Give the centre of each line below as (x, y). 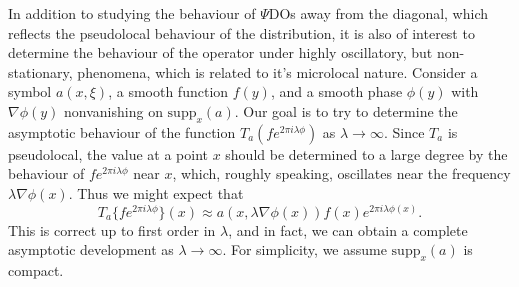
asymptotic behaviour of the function (122, 131)
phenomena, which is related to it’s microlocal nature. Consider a (277, 71)
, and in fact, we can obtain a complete (348, 229)
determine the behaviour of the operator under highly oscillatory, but (220, 52)
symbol (30, 91)
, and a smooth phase (336, 91)
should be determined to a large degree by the (366, 153)
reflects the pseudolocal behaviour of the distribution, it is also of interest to (241, 32)
